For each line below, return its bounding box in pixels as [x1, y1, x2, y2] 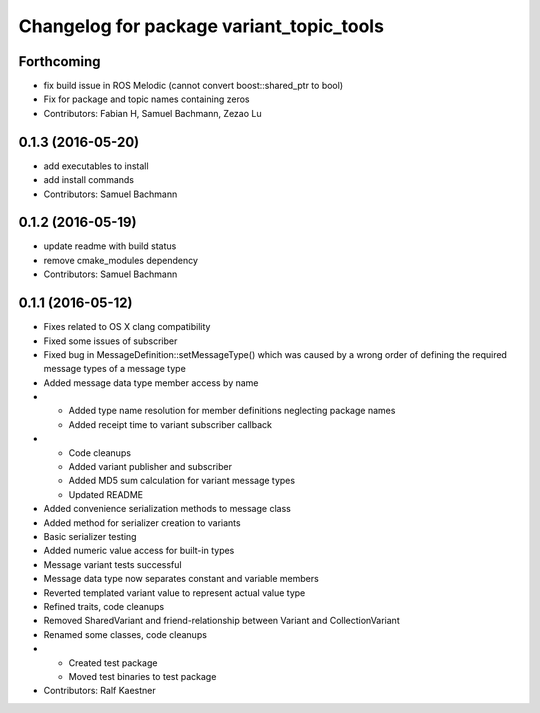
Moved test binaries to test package [68, 670, 217, 682]
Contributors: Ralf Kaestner [43, 685, 157, 697]
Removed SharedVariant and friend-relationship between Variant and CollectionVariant [43, 615, 400, 627]
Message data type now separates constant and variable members [43, 573, 319, 585]
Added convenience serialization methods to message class [43, 503, 292, 515]
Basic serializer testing [43, 530, 137, 542]
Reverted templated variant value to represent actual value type [43, 586, 306, 599]
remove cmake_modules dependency [43, 254, 199, 266]
